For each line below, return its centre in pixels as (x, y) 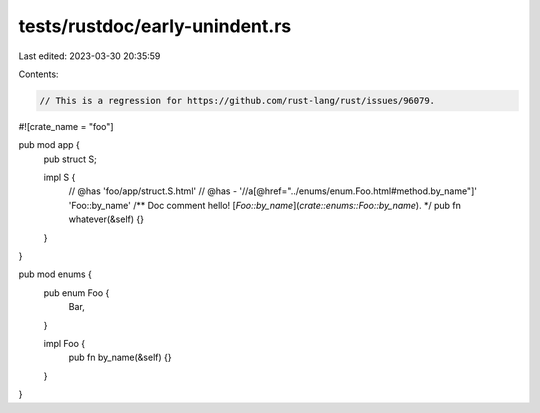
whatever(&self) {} (106, 219)
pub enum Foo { (76, 292)
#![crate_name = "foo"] (66, 126)
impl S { (59, 177)
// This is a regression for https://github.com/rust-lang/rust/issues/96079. (237, 100)
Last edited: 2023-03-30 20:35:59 (89, 56)
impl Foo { (64, 343)
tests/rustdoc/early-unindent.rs (155, 26)
